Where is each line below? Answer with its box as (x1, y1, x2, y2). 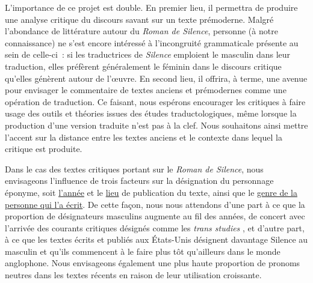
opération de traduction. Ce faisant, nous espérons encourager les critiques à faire (5, 95, 306, 108)
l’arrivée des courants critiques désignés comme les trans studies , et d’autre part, (5, 221, 305, 234)
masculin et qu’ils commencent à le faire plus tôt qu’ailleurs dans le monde (5, 245, 280, 257)
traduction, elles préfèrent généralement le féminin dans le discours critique (5, 59, 282, 72)
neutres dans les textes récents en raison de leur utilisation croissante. (5, 269, 262, 281)
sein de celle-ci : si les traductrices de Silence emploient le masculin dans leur (5, 48, 291, 61)
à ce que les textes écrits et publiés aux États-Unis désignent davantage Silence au (5, 233, 308, 246)
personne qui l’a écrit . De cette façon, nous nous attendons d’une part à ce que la (5, 198, 305, 210)
